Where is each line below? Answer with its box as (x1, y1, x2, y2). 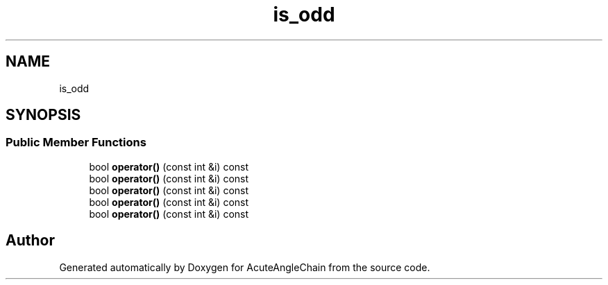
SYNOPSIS (6, 106, 81, 124)
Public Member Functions (6, 135, 146, 150)
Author (6, 232, 55, 250)
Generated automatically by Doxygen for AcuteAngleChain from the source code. (59, 261, 430, 273)
